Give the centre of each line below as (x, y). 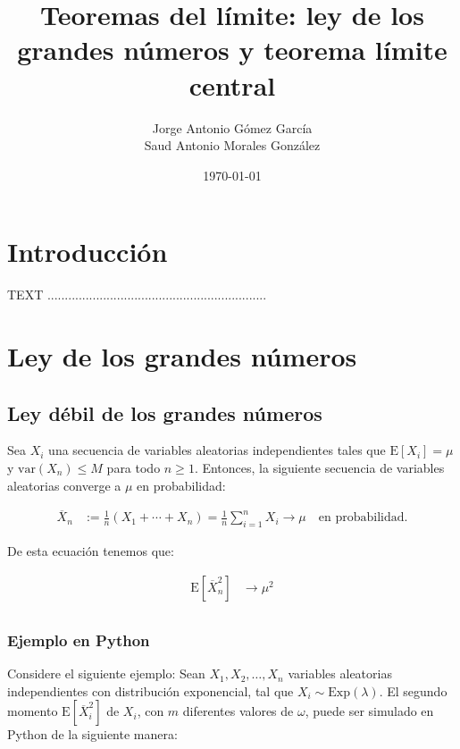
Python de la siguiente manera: (92, 734)
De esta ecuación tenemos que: (91, 551)
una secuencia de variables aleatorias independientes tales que (217, 450)
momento (33, 711)
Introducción (88, 252)
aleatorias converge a (64, 485)
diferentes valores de (238, 711)
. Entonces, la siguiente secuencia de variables (319, 467)
